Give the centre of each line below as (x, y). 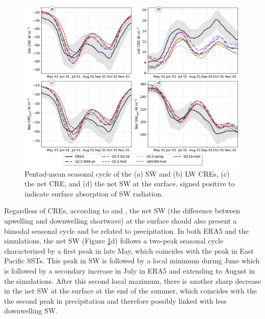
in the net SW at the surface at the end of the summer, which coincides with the (130, 291)
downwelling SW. (31, 311)
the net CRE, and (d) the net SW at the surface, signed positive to (130, 183)
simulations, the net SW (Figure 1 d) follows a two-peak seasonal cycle (114, 241)
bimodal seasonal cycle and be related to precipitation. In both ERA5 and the (126, 230)
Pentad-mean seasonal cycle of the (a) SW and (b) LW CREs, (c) (127, 173)
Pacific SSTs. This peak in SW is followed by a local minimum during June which (132, 261)
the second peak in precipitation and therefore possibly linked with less (115, 300)
